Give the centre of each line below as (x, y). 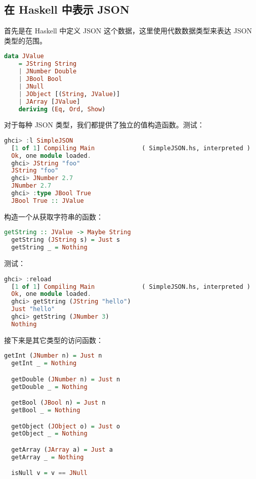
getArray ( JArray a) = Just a (62, 450)
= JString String (48, 64)
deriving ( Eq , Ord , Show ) (62, 109)
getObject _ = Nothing (49, 434)
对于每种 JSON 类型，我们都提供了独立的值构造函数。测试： (104, 125)
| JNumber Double (48, 72)
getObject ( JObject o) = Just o (66, 426)
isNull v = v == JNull (49, 473)
